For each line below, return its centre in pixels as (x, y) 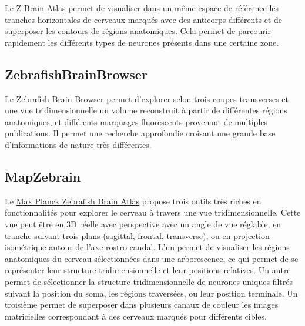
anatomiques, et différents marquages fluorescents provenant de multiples (136, 121)
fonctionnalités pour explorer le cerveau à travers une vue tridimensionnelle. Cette (153, 212)
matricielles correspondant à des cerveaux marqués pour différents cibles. (136, 316)
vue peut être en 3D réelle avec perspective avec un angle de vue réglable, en (143, 224)
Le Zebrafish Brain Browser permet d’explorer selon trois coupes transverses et (147, 98)
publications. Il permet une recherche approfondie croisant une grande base (140, 133)
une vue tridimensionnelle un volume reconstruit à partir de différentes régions (146, 110)
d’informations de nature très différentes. (78, 144)
